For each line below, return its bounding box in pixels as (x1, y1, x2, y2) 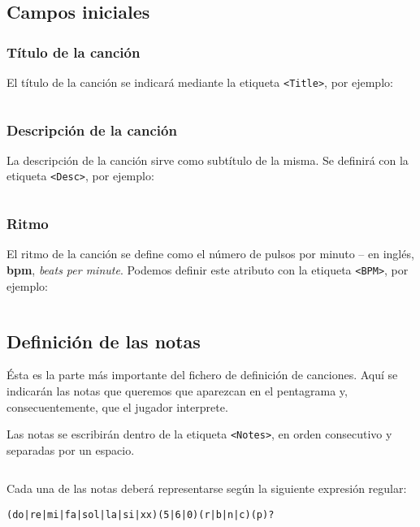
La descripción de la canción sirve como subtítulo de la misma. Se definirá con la (6, 151, 409, 168)
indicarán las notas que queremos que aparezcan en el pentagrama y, (6, 382, 348, 399)
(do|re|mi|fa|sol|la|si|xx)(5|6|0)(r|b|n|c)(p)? (6, 509, 275, 521)
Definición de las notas (6, 328, 201, 353)
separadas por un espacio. (6, 441, 135, 458)
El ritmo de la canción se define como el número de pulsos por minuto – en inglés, (6, 245, 414, 262)
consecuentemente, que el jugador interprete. (6, 398, 228, 415)
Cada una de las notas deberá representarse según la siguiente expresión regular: (6, 480, 407, 497)
